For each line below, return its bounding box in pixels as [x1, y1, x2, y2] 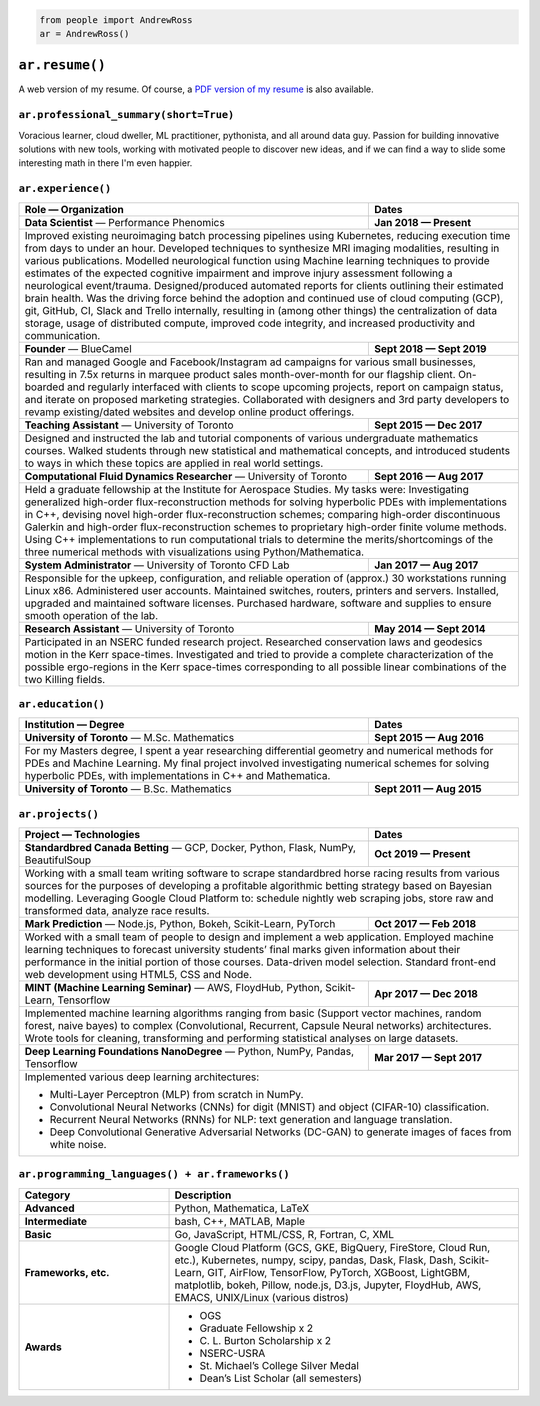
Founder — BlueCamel [24, 341, 132, 355]
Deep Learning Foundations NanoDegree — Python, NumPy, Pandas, [24, 1045, 355, 1059]
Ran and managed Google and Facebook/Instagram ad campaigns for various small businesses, [24, 355, 477, 369]
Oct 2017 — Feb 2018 [374, 917, 477, 931]
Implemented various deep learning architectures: [24, 1070, 260, 1084]
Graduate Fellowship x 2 [199, 1321, 314, 1335]
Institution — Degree [24, 718, 125, 732]
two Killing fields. [24, 672, 106, 686]
